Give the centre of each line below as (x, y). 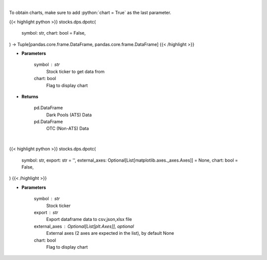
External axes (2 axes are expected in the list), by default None (110, 233)
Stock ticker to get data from (75, 71)
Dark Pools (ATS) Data (69, 115)
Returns (30, 96)
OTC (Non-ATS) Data (67, 129)
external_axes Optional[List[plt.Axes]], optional (84, 226)
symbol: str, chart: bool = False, (54, 33)
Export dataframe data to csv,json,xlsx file (89, 219)
